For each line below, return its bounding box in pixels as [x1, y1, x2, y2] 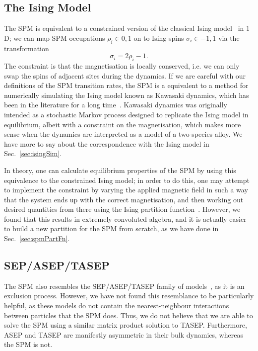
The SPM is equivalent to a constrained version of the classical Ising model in [4, 23, 244, 33]
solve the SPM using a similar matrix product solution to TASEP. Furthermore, [4, 320, 247, 330]
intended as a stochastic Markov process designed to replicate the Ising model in [4, 109, 249, 119]
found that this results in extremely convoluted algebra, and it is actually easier [4, 213, 247, 224]
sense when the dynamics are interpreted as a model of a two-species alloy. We [4, 129, 243, 139]
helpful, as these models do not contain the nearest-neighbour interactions [4, 300, 229, 311]
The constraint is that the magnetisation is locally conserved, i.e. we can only [4, 60, 240, 71]
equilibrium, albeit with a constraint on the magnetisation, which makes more [4, 119, 241, 129]
